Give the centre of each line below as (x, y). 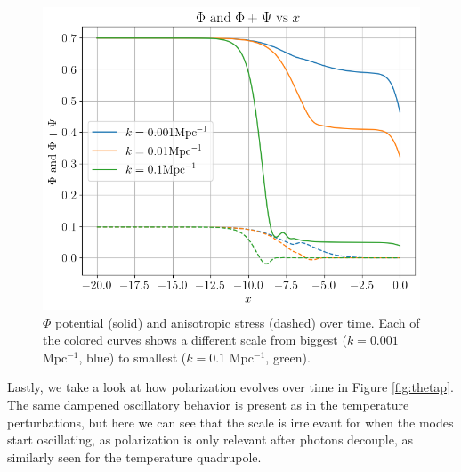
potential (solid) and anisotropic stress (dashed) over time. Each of (238, 322)
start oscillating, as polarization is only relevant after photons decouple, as (210, 439)
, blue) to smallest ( (133, 357)
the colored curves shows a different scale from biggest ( (195, 340)
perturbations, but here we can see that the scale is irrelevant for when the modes (230, 422)
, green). (288, 357)
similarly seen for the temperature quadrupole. (134, 456)
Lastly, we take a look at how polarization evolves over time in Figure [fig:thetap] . (230, 387)
